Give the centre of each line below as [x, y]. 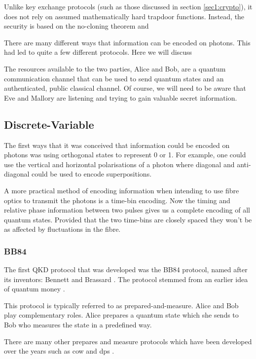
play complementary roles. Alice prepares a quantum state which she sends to [121, 315]
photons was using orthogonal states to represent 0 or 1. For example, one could [125, 155]
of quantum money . [35, 289]
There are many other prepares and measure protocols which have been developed [128, 341]
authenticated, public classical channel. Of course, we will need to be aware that [125, 88]
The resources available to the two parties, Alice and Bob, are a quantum [115, 68]
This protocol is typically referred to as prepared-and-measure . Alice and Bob [121, 305]
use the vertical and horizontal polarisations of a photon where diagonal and [119, 164]
